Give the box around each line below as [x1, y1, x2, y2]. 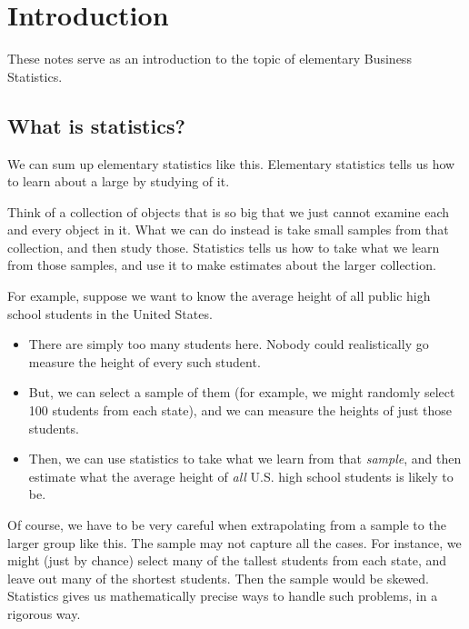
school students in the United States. [7, 304, 213, 323]
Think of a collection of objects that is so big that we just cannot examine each [7, 202, 449, 221]
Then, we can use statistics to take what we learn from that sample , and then [28, 449, 462, 468]
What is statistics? [7, 111, 185, 139]
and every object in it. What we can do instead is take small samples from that [7, 220, 449, 239]
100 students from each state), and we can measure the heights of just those [28, 401, 453, 420]
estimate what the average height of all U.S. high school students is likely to [28, 466, 454, 485]
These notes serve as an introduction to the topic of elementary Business [7, 49, 412, 68]
